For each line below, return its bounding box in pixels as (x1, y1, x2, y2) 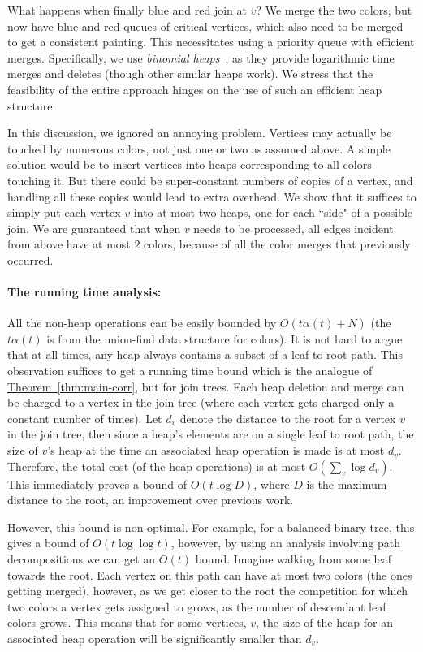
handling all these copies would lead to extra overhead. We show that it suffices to (7, 188, 417, 205)
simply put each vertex (7, 204, 121, 221)
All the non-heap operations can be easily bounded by (7, 314, 277, 331)
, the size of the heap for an (256, 614, 393, 631)
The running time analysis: (7, 283, 162, 300)
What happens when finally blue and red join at (7, 2, 247, 18)
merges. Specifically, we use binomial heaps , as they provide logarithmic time (7, 49, 395, 66)
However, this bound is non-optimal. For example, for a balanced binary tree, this (7, 518, 415, 535)
